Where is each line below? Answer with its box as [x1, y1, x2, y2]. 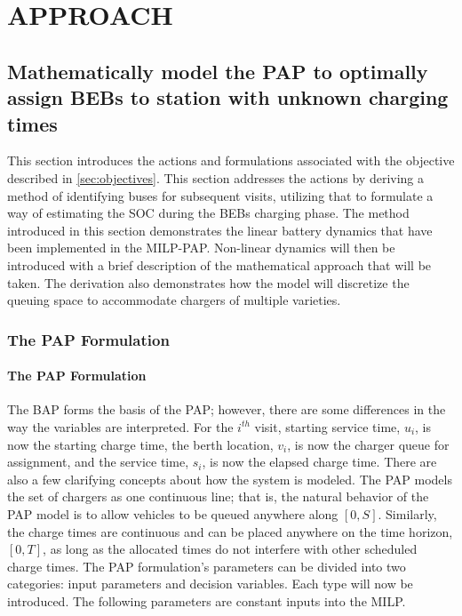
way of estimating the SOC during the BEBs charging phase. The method [7, 204, 410, 222]
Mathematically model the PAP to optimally [7, 57, 428, 84]
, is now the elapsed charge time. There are [202, 452, 437, 471]
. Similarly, [378, 504, 437, 523]
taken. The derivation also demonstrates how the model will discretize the [7, 273, 410, 292]
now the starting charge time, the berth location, [7, 435, 274, 453]
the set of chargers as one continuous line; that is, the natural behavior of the [7, 487, 429, 506]
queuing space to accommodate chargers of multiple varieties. [7, 291, 341, 309]
